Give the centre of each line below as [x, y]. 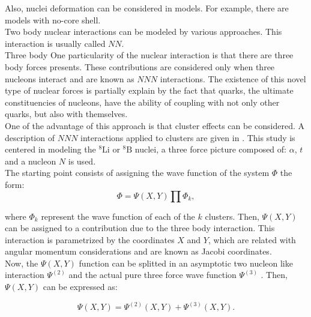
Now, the [22, 263]
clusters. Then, [232, 216]
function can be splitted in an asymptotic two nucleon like [186, 263]
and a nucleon [31, 161]
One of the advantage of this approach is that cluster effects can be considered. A [155, 125]
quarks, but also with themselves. [66, 114]
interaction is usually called [55, 43]
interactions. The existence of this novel [233, 78]
